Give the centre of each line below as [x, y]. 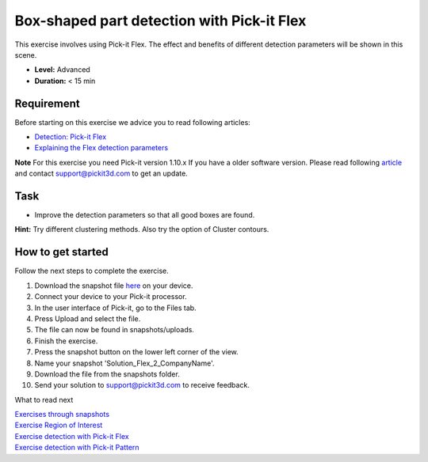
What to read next [44, 400]
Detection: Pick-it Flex [71, 137]
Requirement [48, 103]
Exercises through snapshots [62, 415]
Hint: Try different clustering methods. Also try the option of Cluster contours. [142, 229]
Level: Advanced [62, 70]
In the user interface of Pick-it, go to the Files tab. [116, 308]
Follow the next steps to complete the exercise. [92, 271]
